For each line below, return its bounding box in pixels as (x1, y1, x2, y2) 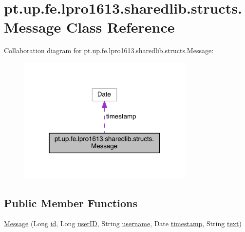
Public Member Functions (4, 195, 137, 210)
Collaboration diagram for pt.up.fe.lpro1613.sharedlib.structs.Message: (4, 45, 214, 56)
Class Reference (66, 17, 175, 37)
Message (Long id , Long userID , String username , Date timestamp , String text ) (4, 218, 242, 228)
